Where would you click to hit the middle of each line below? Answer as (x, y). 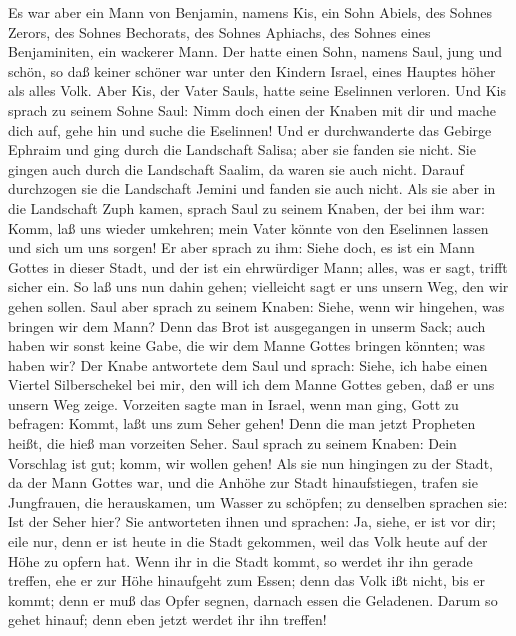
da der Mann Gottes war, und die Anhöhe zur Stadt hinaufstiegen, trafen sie (243, 482)
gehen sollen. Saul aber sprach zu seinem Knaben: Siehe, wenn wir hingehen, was (256, 305)
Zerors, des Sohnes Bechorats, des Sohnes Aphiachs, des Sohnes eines (219, 31)
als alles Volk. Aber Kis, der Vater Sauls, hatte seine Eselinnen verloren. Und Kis (257, 90)
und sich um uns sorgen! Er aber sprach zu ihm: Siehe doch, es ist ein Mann (241, 247)
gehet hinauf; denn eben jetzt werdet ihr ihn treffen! (167, 619)
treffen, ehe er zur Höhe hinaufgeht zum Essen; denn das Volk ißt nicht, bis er (247, 580)
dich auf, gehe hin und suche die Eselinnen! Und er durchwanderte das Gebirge (250, 129)
